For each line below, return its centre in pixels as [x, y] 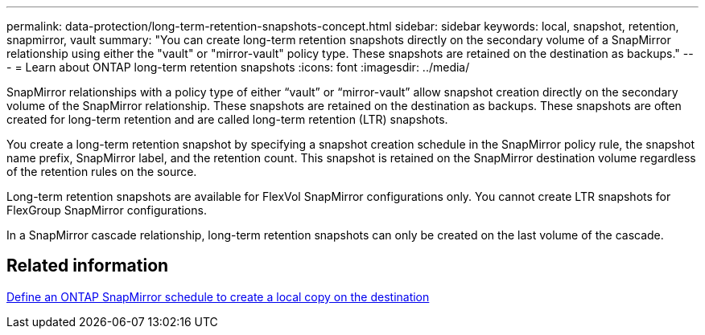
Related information [88, 266]
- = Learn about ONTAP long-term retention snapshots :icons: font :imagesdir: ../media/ [238, 67]
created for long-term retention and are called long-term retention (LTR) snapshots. [227, 119]
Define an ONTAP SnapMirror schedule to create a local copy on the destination [218, 296]
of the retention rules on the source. [102, 172]
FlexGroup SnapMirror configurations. [107, 210]
